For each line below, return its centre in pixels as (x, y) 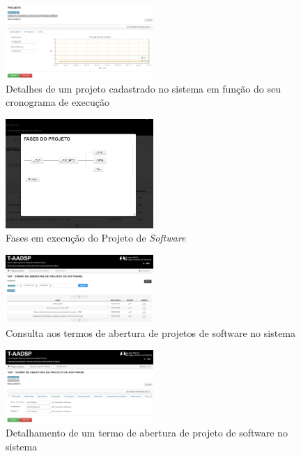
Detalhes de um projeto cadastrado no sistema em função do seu (143, 88)
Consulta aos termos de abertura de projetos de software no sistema (151, 333)
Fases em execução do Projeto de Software (96, 238)
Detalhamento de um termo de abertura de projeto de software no (147, 433)
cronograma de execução (58, 102)
